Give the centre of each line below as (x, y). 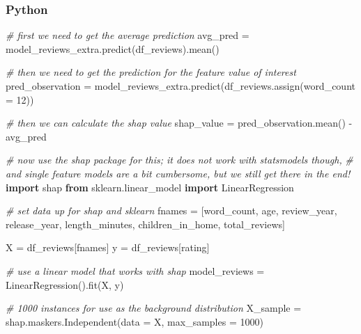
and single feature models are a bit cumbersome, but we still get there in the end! (178, 173)
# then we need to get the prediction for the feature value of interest (151, 72)
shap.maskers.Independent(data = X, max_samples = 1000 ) (135, 321)
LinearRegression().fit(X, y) (65, 284)
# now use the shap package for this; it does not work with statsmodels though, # (179, 160)
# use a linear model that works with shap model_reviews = (135, 270)
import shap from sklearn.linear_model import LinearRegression (150, 187)
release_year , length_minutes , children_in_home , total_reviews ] (146, 224)
